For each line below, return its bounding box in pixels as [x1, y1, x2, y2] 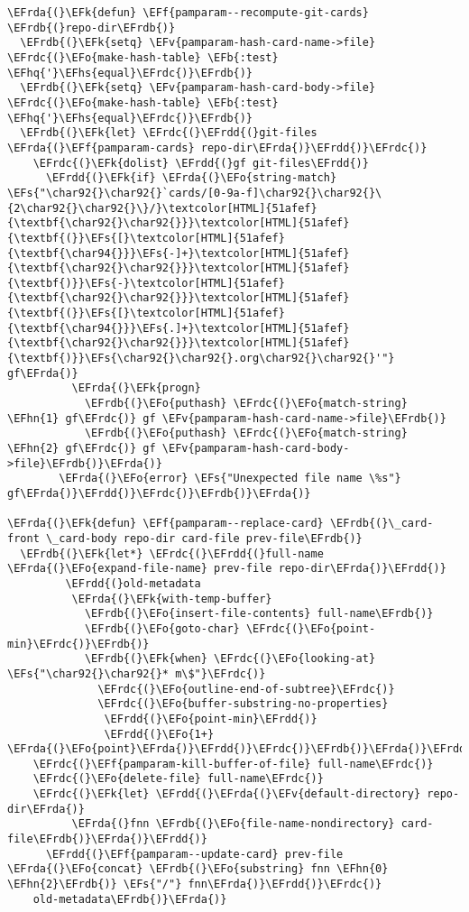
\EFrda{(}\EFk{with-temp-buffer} [71, 592, 272, 605]
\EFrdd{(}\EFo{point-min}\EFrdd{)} [104, 712, 317, 725]
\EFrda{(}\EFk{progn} [71, 382, 201, 395]
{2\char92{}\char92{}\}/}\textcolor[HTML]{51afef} [7, 201, 317, 215]
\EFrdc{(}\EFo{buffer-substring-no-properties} [97, 697, 389, 711]
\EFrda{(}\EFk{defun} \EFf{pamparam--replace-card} [7, 517, 324, 530]
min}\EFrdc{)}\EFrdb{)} [7, 637, 150, 650]
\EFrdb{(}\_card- [329, 517, 434, 530]
